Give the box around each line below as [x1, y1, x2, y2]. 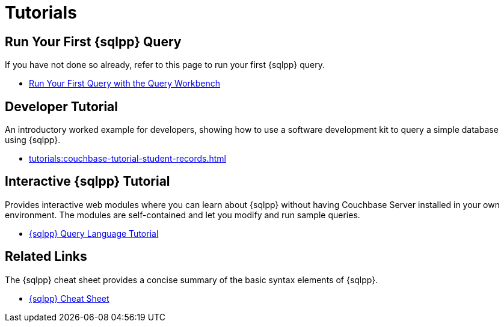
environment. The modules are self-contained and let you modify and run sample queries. [5, 209, 360, 220]
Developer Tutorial [5, 99, 118, 114]
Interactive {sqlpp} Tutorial [5, 174, 170, 189]
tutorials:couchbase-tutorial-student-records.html [29, 153, 227, 164]
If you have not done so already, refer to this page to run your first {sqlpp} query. [5, 60, 325, 70]
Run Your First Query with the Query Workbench [29, 78, 221, 89]
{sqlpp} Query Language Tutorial [29, 228, 159, 239]
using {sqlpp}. [5, 135, 61, 145]
